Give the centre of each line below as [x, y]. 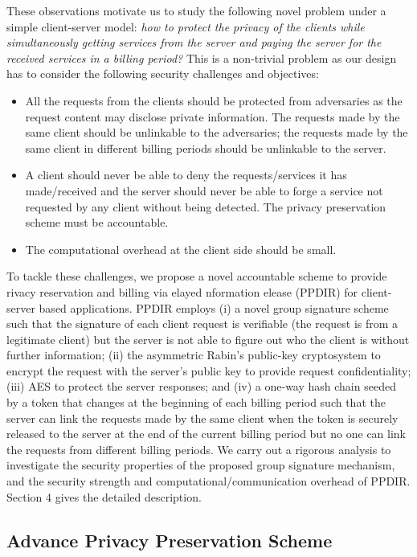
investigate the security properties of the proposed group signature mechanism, [201, 465]
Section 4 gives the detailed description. [104, 496]
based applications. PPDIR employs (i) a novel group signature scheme [214, 307]
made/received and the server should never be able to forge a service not [204, 190]
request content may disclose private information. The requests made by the [213, 116]
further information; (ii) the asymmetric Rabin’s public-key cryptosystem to [194, 355]
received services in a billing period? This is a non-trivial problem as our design [202, 57]
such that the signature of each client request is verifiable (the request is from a [202, 324]
